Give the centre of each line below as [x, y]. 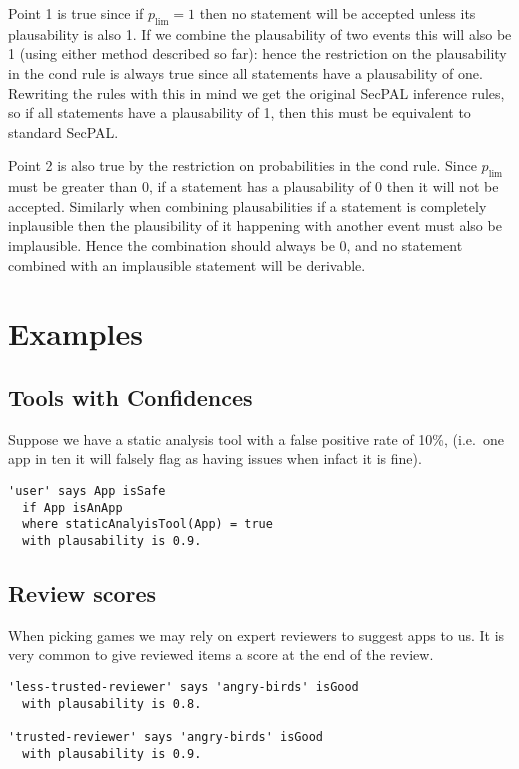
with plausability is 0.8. [112, 703]
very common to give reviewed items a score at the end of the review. [221, 654]
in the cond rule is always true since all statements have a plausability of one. [245, 72]
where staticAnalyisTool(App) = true [147, 524]
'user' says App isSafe [87, 490]
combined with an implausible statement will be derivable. [187, 264]
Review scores [82, 592]
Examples [75, 333]
